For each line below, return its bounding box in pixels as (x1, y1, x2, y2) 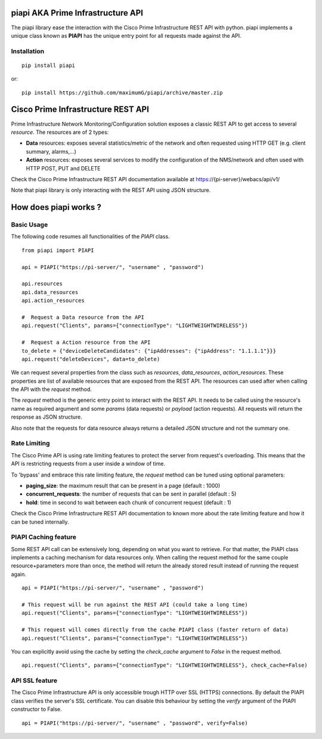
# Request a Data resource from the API (21, 314, 144, 320)
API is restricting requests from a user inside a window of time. (11, 460, 165, 468)
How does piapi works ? (11, 202, 101, 212)
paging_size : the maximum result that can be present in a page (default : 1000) (26, 482, 221, 489)
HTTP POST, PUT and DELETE (26, 164, 101, 172)
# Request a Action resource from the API (21, 339, 151, 346)
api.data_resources (21, 289, 79, 295)
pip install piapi (21, 62, 76, 69)
